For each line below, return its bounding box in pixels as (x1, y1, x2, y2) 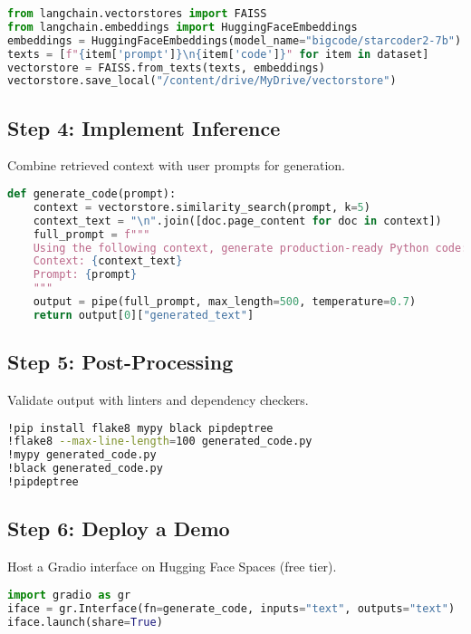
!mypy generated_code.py (7, 448, 157, 462)
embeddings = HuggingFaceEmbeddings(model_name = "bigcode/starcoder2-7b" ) (7, 34, 462, 47)
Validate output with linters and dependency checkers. (7, 390, 309, 408)
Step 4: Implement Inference (7, 113, 281, 141)
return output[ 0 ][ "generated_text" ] (33, 308, 255, 322)
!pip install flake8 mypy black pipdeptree (7, 421, 274, 435)
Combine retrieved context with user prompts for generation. (7, 156, 345, 175)
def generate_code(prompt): (7, 187, 177, 201)
